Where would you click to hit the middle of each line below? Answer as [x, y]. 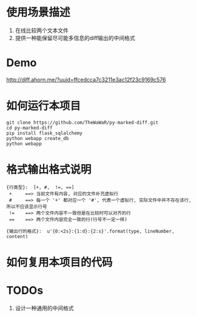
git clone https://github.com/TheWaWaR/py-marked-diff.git [82, 122]
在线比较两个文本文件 [42, 30]
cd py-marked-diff [29, 128]
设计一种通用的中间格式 [44, 308]
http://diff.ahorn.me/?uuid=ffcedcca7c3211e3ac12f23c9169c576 [86, 79]
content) [17, 236]
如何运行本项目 [44, 106]
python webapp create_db [38, 138]
